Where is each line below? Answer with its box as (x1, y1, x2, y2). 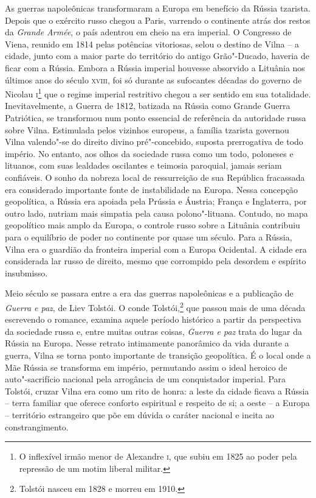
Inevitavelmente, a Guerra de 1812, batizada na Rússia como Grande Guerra (5, 99, 290, 112)
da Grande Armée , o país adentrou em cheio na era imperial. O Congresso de (5, 26, 292, 38)
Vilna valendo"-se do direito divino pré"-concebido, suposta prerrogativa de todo (5, 135, 303, 148)
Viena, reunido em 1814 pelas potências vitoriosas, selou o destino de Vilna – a (5, 37, 299, 50)
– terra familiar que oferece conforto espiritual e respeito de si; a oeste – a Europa (5, 396, 310, 409)
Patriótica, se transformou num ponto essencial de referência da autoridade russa (5, 111, 306, 124)
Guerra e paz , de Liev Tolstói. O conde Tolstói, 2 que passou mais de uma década (5, 299, 306, 314)
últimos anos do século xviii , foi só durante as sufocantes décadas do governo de (5, 73, 302, 86)
